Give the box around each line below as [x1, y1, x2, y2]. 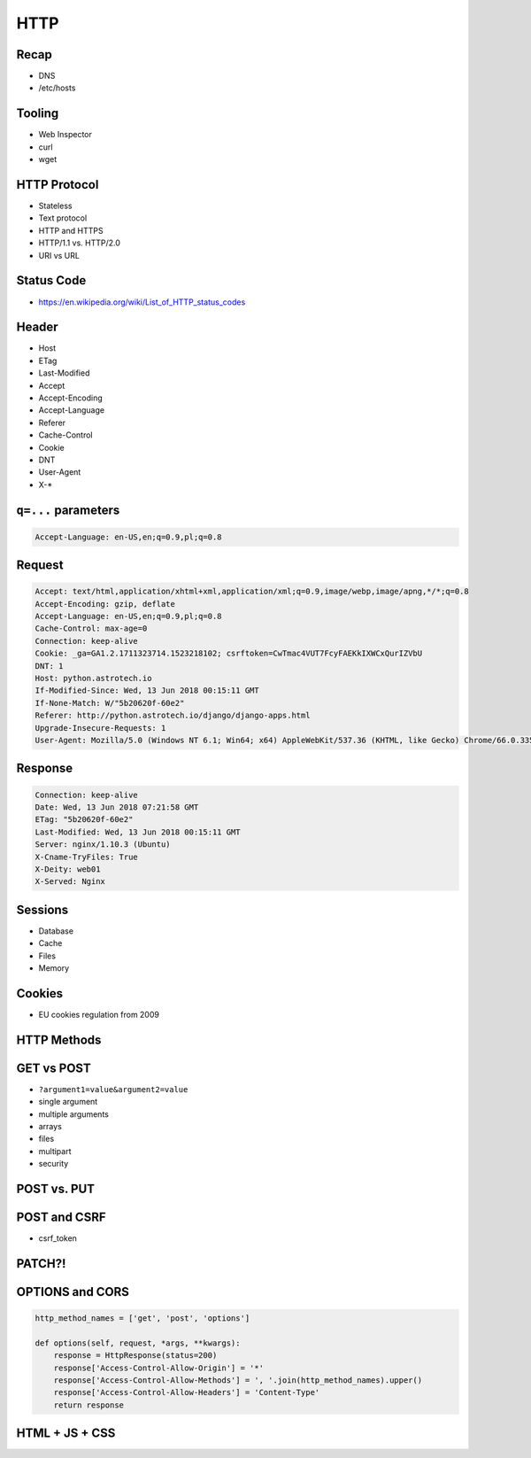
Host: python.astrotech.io [35, 673, 152, 684]
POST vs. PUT [16, 1181, 96, 1196]
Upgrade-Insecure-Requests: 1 [35, 723, 166, 733]
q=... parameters [16, 502, 120, 517]
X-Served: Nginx [35, 877, 106, 887]
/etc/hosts [38, 82, 76, 93]
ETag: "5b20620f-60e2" [35, 815, 134, 825]
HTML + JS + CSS [16, 1426, 116, 1441]
